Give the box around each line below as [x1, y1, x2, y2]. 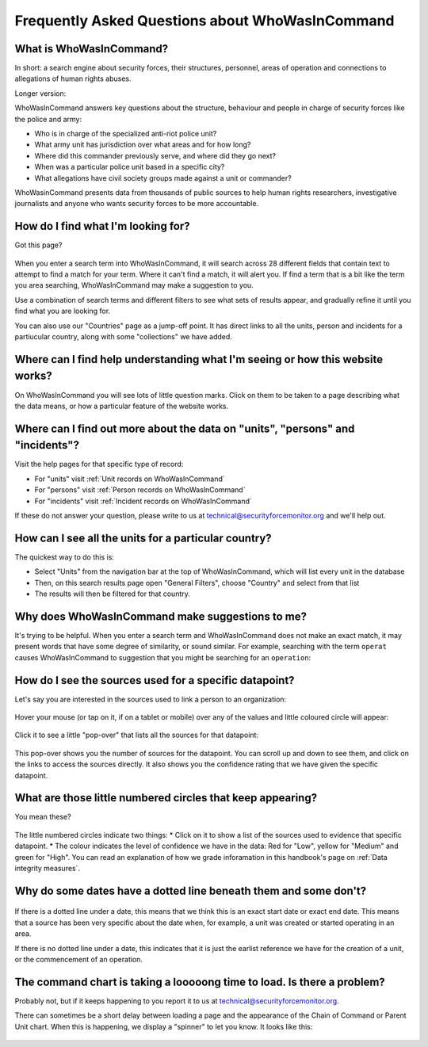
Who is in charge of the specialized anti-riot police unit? [34, 129, 217, 139]
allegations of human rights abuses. [14, 74, 132, 83]
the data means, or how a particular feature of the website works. [14, 401, 229, 411]
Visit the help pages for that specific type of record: [14, 460, 184, 469]
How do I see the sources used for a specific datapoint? [14, 674, 295, 687]
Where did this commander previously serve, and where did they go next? [34, 151, 277, 160]
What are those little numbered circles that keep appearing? [14, 791, 317, 804]
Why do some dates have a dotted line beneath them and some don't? [14, 884, 367, 897]
